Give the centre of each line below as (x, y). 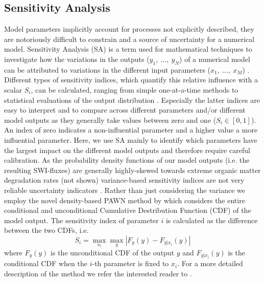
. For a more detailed (210, 263)
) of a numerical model (215, 59)
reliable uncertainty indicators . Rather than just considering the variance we (125, 190)
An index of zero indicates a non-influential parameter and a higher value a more (131, 130)
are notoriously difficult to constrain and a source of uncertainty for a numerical (129, 39)
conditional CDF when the (46, 263)
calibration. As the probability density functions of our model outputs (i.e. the (127, 160)
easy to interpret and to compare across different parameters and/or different (125, 110)
